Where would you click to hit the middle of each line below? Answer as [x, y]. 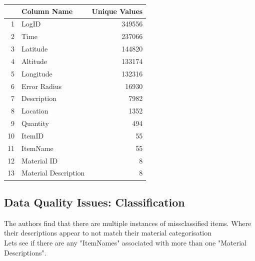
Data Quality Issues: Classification [94, 202]
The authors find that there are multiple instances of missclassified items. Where [128, 223]
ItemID [33, 135]
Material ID [40, 160]
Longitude [37, 73]
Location [35, 111]
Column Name [47, 11]
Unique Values [117, 11]
